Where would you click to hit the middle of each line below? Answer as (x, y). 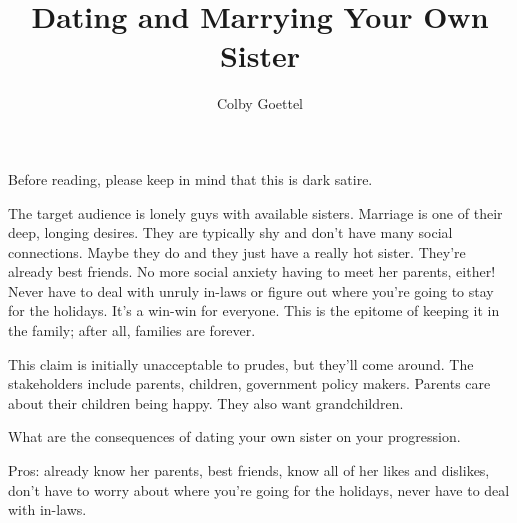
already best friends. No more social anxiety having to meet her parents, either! (252, 271)
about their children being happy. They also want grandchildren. (206, 402)
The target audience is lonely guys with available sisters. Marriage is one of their (255, 212)
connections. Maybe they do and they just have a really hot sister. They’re (237, 251)
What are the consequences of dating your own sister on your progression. (234, 436)
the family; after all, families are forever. (132, 330)
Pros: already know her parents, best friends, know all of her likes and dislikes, (249, 470)
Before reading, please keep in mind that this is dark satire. (190, 178)
